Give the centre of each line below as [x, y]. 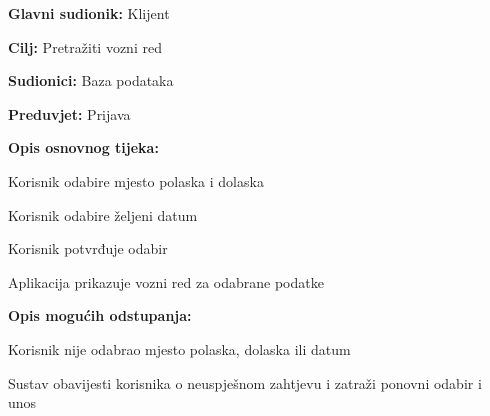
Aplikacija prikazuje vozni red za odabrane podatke [166, 281]
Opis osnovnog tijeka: [83, 147]
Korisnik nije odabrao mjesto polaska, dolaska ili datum [179, 348]
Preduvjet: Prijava [69, 113]
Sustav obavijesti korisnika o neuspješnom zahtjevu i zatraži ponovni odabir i [245, 382]
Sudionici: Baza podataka [91, 80]
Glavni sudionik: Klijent [89, 13]
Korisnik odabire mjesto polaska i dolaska [136, 180]
